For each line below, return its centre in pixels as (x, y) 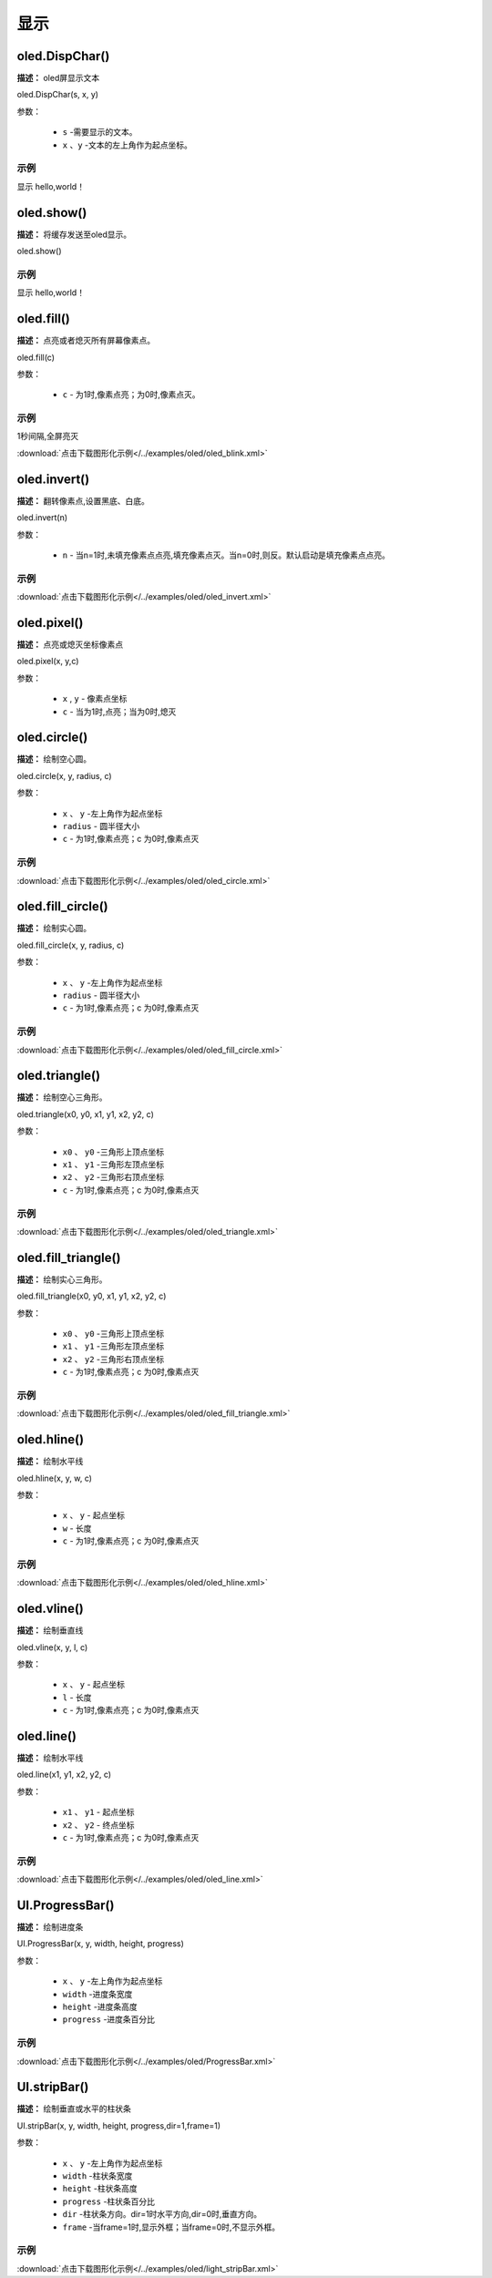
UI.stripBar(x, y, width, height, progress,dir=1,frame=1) (119, 2125)
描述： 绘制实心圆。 (54, 929)
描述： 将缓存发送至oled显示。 (74, 234)
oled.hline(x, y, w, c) (55, 1478)
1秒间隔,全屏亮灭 (48, 436)
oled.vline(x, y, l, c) (52, 1647)
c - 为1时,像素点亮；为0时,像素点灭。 (131, 395)
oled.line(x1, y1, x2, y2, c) (64, 1775)
